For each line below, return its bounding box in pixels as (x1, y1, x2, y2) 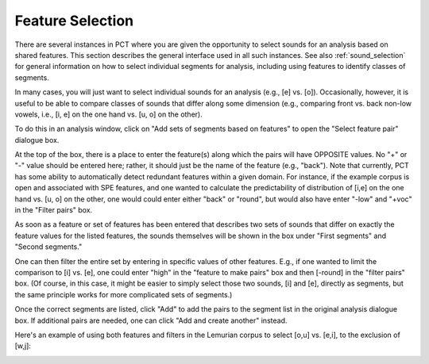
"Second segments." (14, 242, 83, 251)
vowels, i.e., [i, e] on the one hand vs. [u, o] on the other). (14, 109, 203, 119)
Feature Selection (14, 12, 134, 29)
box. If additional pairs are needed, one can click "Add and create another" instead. (14, 316, 288, 325)
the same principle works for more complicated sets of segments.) (14, 289, 233, 299)
